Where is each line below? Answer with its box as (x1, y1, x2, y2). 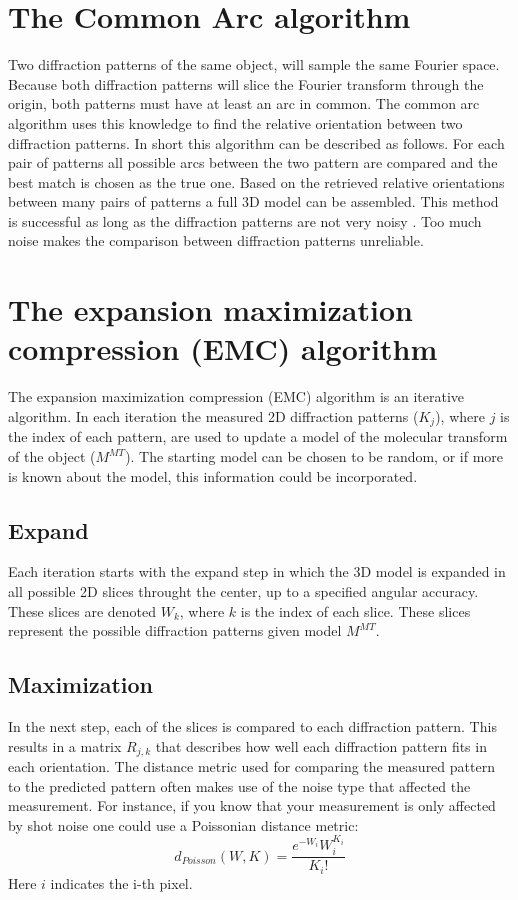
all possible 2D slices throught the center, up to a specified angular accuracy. (8, 581, 479, 601)
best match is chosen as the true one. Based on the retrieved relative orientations (8, 171, 505, 192)
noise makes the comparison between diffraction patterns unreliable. (8, 230, 424, 251)
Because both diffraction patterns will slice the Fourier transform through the (8, 73, 484, 94)
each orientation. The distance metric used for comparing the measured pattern (8, 756, 495, 777)
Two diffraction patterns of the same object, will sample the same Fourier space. (8, 54, 500, 75)
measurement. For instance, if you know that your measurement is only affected (8, 795, 496, 816)
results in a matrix (8, 735, 122, 756)
